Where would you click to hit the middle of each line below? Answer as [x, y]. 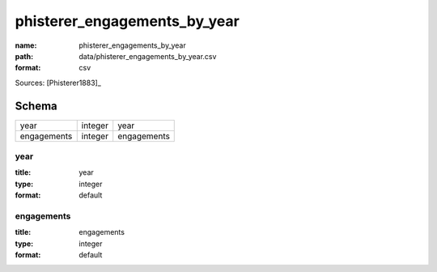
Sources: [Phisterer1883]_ [58, 83]
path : [24, 56]
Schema [36, 106]
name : [26, 45]
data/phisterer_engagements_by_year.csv [148, 56]
